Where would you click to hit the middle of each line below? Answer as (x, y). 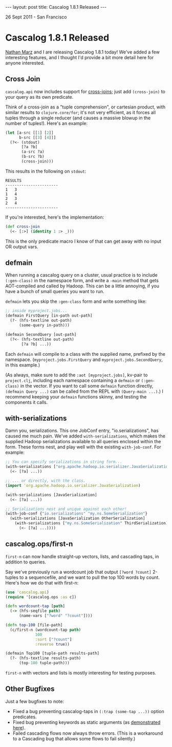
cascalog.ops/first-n (39, 544)
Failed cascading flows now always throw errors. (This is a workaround (88, 733)
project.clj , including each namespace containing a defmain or (73, 380)
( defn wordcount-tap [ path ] (35, 606)
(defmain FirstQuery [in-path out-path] (49, 316)
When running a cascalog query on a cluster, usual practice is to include (81, 275)
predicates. (25, 717)
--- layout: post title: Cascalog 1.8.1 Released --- (56, 7)
